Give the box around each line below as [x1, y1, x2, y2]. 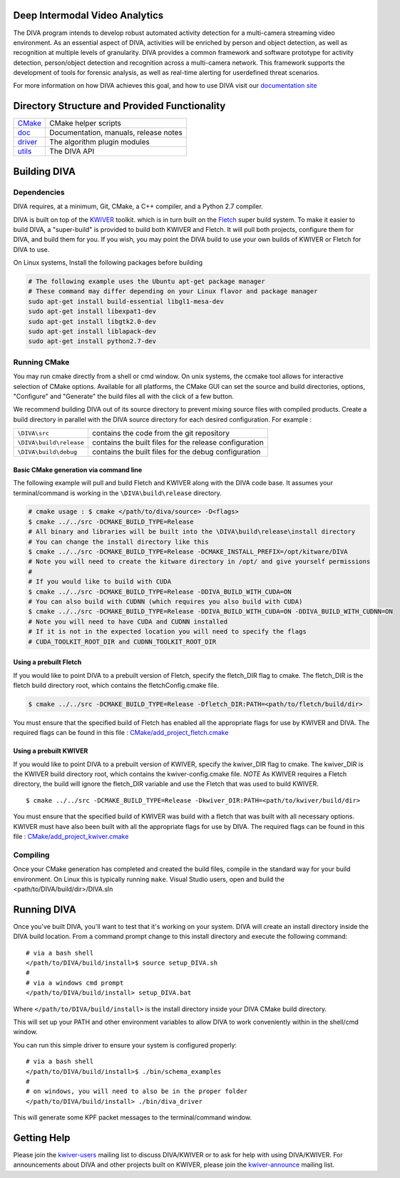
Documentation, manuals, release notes [49, 128, 183, 138]
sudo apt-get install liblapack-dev [28, 327, 157, 335]
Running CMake [13, 357, 70, 367]
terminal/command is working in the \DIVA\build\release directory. [13, 489, 222, 497]
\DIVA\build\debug [17, 448, 78, 456]
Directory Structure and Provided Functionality [13, 100, 226, 112]
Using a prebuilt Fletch [13, 658, 82, 666]
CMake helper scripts [49, 118, 121, 128]
